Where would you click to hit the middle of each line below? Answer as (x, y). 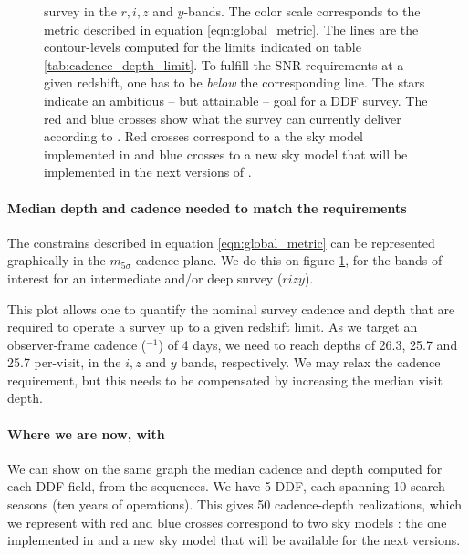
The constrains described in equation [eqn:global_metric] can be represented (221, 242)
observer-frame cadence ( (77, 344)
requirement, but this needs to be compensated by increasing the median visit (225, 380)
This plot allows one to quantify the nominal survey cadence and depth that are (231, 308)
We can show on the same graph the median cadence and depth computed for (225, 468)
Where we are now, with (86, 433)
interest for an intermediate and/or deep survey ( (145, 277)
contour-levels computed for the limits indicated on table (203, 47)
